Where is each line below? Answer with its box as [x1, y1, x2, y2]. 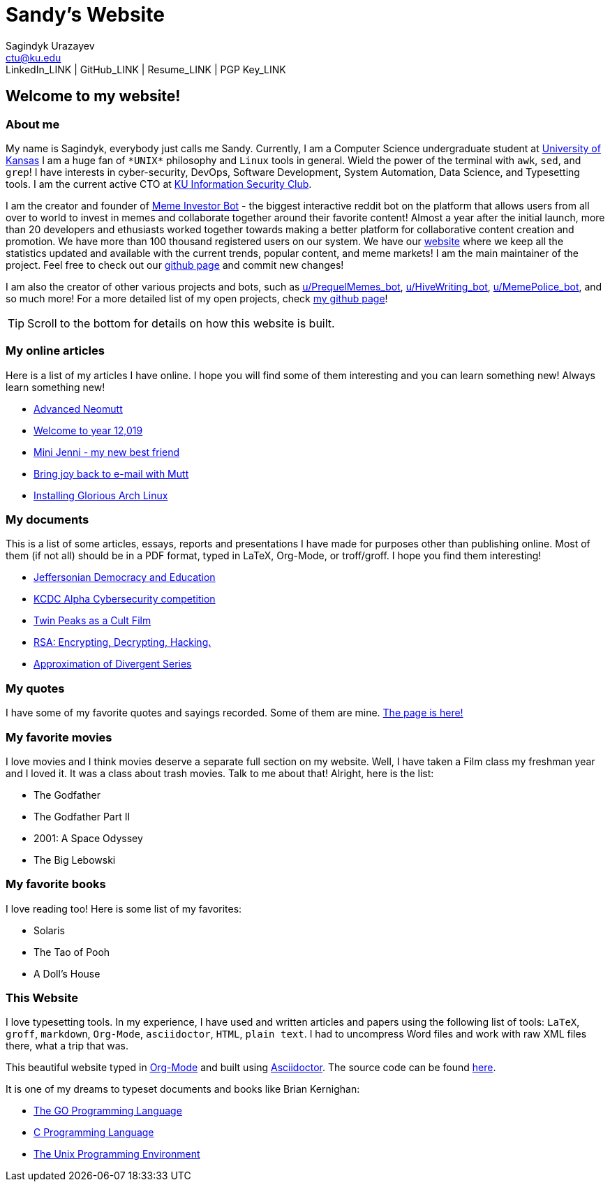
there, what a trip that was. [6, 1040, 128, 1052]
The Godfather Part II [34, 810, 131, 823]
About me [6, 117, 60, 131]
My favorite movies [6, 730, 112, 744]
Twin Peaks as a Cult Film [34, 614, 151, 627]
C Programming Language [34, 1126, 154, 1139]
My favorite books [6, 877, 106, 892]
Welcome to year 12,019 [34, 424, 143, 436]
